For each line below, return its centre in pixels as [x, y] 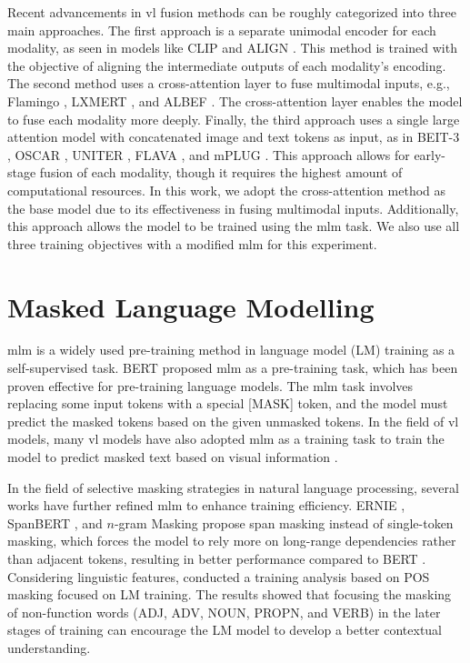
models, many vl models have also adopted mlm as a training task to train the [226, 439]
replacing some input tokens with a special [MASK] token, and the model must [228, 403]
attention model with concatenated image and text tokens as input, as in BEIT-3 [234, 137]
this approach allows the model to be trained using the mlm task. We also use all [234, 226]
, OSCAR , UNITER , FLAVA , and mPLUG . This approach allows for [209, 154]
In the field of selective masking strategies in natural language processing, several [233, 487]
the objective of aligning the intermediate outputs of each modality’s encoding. [227, 65]
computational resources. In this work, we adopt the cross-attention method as [227, 190]
